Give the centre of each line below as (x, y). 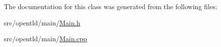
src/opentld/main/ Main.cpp (46, 39)
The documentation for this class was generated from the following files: (111, 6)
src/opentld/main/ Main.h (42, 22)
